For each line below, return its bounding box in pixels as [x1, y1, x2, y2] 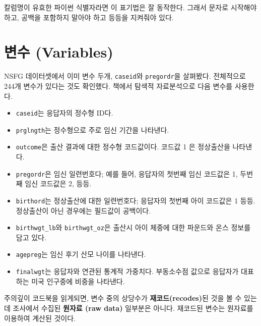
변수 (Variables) [4, 41, 113, 62]
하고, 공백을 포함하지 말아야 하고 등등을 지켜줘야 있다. [4, 12, 174, 22]
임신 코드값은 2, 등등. [25, 178, 92, 189]
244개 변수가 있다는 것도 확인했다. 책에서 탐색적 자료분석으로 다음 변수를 [4, 80, 233, 91]
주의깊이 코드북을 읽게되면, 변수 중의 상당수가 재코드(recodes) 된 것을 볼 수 [4, 293, 242, 303]
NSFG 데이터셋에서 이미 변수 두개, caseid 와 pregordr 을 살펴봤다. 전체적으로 [4, 71, 246, 81]
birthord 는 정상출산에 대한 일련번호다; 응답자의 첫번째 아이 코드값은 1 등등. [16, 195, 255, 205]
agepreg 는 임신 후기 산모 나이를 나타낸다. [16, 249, 146, 259]
